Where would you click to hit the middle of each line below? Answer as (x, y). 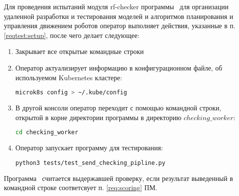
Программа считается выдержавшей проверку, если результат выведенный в (119, 178)
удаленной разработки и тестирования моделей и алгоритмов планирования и (119, 16)
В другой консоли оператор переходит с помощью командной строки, (118, 108)
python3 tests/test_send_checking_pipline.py (90, 163)
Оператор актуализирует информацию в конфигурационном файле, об (119, 67)
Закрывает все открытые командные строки (80, 51)
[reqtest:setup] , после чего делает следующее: (72, 35)
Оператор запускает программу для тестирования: (89, 148)
